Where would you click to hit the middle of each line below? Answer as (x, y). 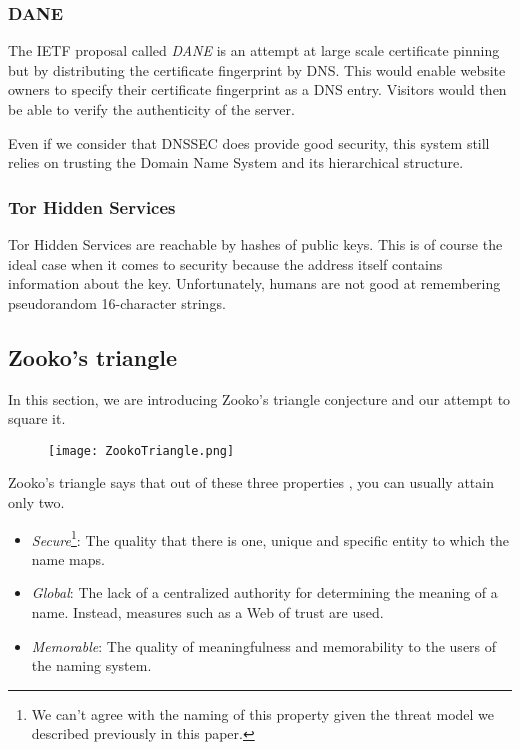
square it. (37, 418)
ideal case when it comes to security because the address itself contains (225, 263)
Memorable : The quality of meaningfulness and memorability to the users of (264, 645)
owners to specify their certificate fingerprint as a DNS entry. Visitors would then (257, 89)
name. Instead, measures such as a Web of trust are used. (207, 612)
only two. (36, 502)
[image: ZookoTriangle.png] (141, 450)
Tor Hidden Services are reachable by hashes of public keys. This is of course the (255, 244)
